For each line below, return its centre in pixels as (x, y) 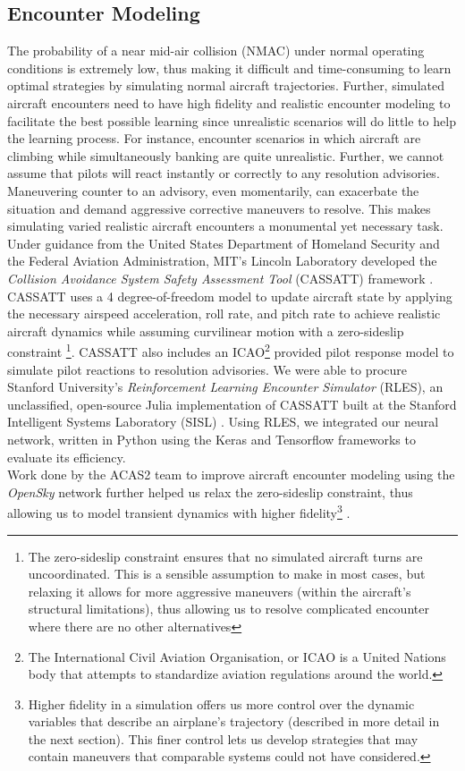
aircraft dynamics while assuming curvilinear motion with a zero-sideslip (206, 330)
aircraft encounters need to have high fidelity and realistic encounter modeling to (229, 102)
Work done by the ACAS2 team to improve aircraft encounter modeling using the (231, 474)
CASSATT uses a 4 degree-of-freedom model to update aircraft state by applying (230, 296)
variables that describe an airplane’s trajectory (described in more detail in (234, 721)
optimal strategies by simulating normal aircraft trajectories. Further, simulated (226, 85)
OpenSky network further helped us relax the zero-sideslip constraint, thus (210, 491)
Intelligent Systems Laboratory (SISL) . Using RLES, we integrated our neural (223, 422)
